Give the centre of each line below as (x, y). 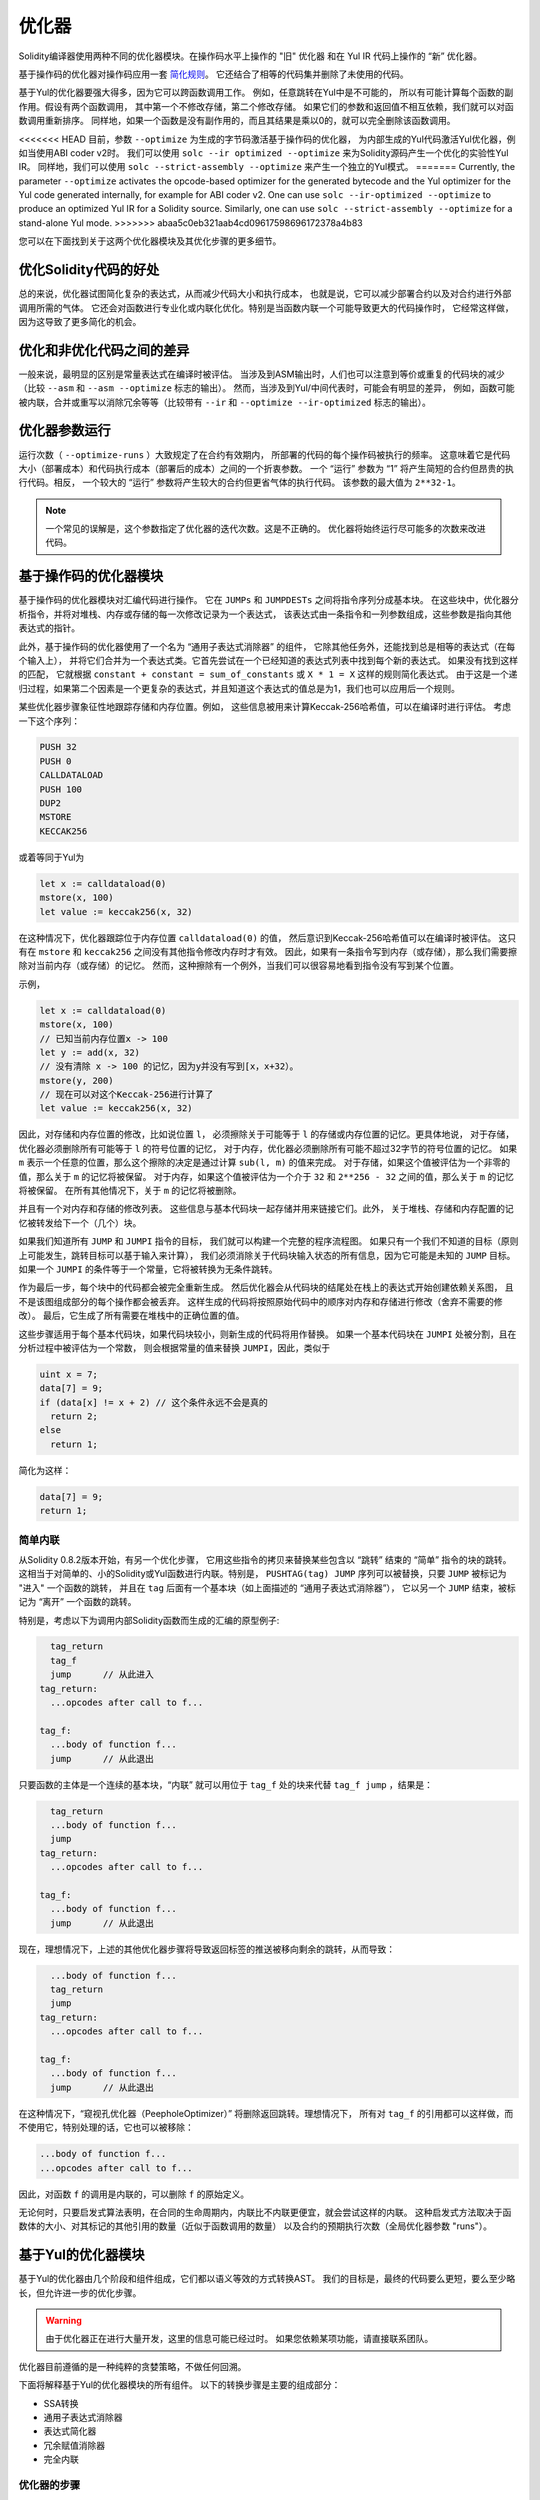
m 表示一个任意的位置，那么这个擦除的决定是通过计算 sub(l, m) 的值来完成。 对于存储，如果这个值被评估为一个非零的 (264, 1162)
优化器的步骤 (49, 2485)
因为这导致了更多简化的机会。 (80, 321)
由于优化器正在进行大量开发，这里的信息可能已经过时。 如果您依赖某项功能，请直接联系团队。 (239, 2339)
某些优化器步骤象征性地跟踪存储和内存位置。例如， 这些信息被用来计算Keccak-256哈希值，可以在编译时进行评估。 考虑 (265, 707)
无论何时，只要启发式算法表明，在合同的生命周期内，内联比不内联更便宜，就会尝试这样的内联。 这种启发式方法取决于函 (265, 2212)
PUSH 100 (61, 789)
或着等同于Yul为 (51, 857)
